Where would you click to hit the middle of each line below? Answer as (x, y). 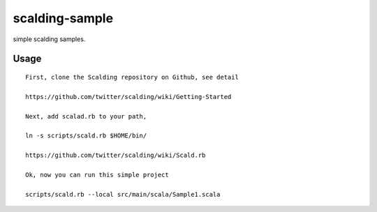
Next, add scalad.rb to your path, (86, 116)
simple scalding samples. (49, 39)
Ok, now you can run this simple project (97, 175)
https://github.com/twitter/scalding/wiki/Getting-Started (128, 97)
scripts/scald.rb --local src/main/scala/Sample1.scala (123, 194)
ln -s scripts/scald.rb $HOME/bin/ (86, 136)
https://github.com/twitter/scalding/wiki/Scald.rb (116, 156)
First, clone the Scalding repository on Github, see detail (132, 77)
